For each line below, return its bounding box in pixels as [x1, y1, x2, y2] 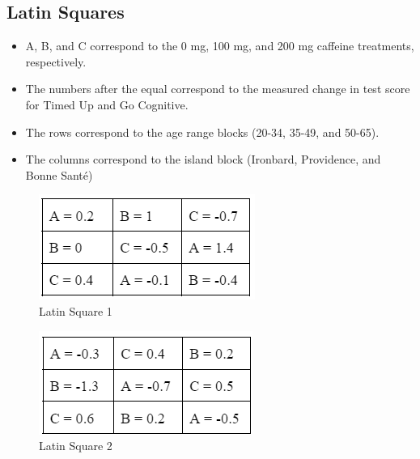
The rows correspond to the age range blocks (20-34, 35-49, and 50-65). [25, 123, 380, 140]
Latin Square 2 [39, 437, 112, 454]
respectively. [25, 53, 87, 70]
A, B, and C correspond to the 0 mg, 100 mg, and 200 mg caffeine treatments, [25, 37, 414, 54]
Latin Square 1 [39, 302, 112, 319]
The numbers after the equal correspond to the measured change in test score [25, 80, 410, 97]
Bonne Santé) [25, 166, 93, 183]
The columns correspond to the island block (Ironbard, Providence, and [25, 151, 381, 168]
